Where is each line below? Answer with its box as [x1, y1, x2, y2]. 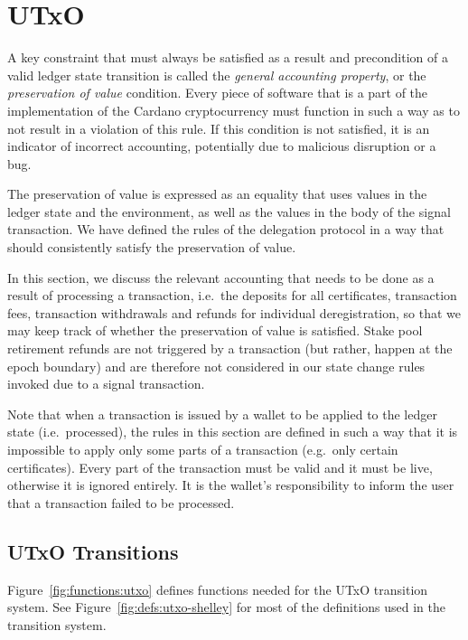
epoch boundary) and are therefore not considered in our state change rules [7, 356, 426, 375]
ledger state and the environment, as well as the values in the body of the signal [7, 202, 451, 221]
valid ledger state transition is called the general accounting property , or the [7, 65, 426, 84]
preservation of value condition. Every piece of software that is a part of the [7, 83, 428, 102]
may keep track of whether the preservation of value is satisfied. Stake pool [7, 321, 423, 340]
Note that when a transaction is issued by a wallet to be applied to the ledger [7, 404, 437, 423]
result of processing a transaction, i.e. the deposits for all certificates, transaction [7, 286, 457, 305]
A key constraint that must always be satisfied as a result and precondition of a [7, 48, 448, 67]
